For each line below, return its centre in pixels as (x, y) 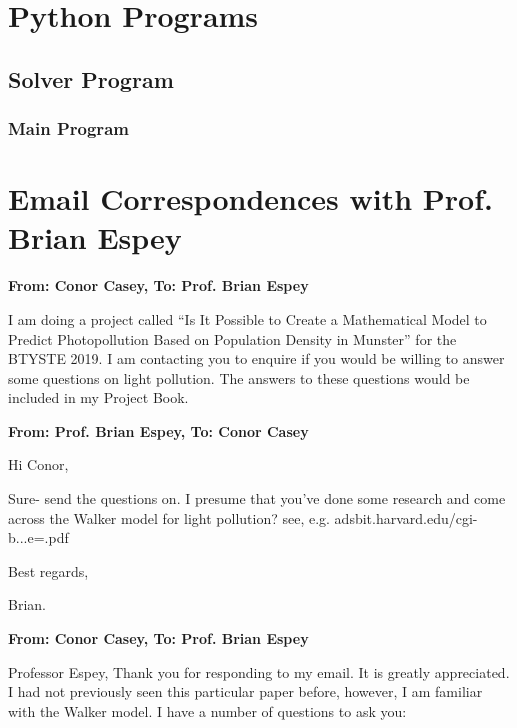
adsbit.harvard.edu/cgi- (406, 517)
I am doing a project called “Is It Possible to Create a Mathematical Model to (247, 318)
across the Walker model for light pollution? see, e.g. (169, 517)
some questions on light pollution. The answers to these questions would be (239, 377)
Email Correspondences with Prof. (250, 198)
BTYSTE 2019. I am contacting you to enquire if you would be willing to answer (256, 358)
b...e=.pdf (38, 537)
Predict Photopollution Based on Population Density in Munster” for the (232, 338)
